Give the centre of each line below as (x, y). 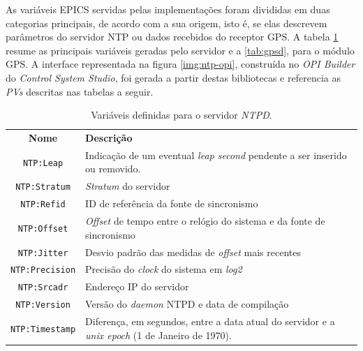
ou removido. (113, 169)
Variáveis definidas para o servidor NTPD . (181, 115)
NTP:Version (43, 305)
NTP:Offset (43, 229)
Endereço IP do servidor (137, 286)
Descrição (109, 137)
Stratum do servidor (128, 186)
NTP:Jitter (43, 253)
